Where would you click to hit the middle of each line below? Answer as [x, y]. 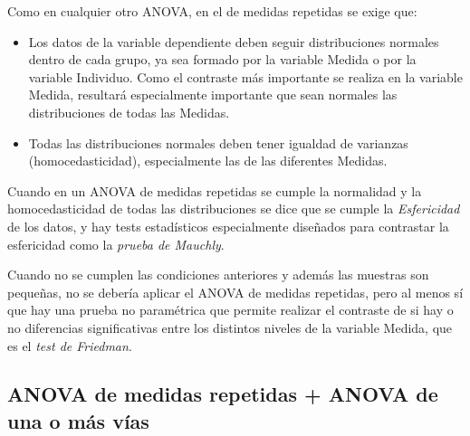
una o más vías [78, 420]
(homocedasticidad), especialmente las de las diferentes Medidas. [208, 161]
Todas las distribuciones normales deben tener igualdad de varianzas [218, 142]
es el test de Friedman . [70, 345]
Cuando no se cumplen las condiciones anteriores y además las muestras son [218, 275]
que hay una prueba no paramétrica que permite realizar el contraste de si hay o [230, 310]
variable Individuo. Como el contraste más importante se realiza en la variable [245, 76]
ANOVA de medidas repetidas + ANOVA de [223, 394]
